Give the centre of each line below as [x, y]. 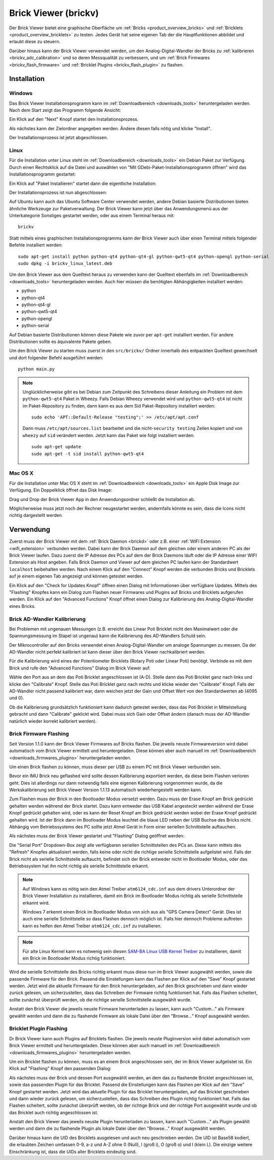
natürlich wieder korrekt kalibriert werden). [53, 721]
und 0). [17, 698]
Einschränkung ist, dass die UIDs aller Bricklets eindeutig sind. [73, 1152]
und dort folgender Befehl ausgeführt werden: [56, 357]
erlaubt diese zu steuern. [35, 42]
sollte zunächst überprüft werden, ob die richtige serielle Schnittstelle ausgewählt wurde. [101, 999]
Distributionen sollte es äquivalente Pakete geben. [60, 341]
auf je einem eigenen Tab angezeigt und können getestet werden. [76, 576]
